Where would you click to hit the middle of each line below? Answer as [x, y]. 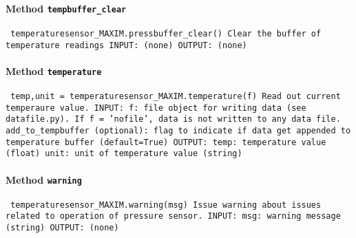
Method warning [44, 179]
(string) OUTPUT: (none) [62, 228]
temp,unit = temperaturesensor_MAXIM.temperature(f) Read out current [176, 97]
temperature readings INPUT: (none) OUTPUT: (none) [126, 45]
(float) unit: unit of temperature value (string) [124, 154]
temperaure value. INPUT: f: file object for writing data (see [156, 108]
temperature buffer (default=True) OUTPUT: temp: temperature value [166, 142]
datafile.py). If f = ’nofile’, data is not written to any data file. [173, 119]
